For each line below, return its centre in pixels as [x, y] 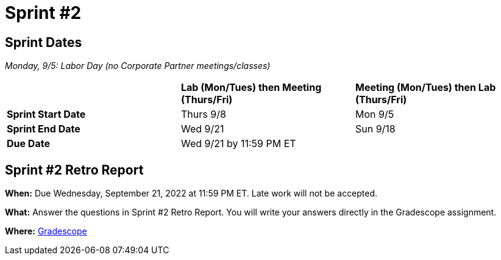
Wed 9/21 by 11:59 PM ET [238, 144]
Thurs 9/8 [203, 114]
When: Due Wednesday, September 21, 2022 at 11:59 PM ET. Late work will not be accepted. [191, 193]
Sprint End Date [44, 129]
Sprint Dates [44, 42]
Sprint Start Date [46, 114]
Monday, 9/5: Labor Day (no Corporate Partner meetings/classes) [138, 66]
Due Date [28, 144]
